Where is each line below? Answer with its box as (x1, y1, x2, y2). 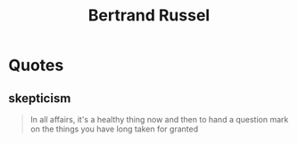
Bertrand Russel (87, 5, 211, 26)
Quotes (8, 55, 64, 75)
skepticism (8, 91, 71, 106)
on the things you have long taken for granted (29, 123, 198, 134)
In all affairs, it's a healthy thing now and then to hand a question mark (29, 115, 289, 124)
